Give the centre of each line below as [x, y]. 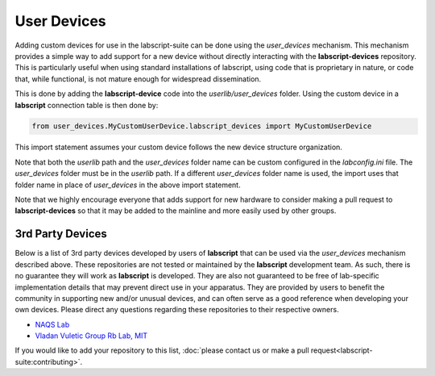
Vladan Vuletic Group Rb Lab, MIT [91, 336]
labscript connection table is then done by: [87, 105]
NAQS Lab [52, 324]
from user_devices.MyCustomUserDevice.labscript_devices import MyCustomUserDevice [202, 126]
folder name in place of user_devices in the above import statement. [128, 185]
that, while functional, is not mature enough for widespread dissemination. [138, 79]
